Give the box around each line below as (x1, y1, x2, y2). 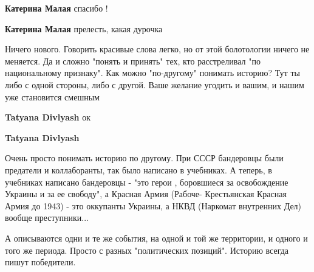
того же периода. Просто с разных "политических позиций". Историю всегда (5, 243, 289, 256)
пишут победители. (5, 256, 76, 268)
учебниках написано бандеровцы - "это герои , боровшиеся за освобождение (5, 175, 288, 188)
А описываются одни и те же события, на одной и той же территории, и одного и (5, 231, 308, 244)
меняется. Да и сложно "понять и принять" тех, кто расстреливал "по (5, 54, 261, 67)
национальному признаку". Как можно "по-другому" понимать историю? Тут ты (5, 66, 300, 79)
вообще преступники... (5, 211, 89, 224)
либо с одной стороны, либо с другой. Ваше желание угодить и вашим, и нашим (5, 78, 304, 91)
